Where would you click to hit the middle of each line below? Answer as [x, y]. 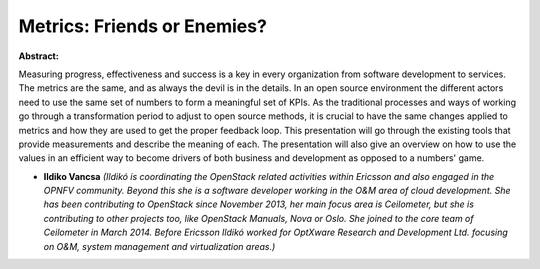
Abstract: [38, 56]
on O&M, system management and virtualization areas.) [159, 246]
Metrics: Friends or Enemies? [142, 26]
